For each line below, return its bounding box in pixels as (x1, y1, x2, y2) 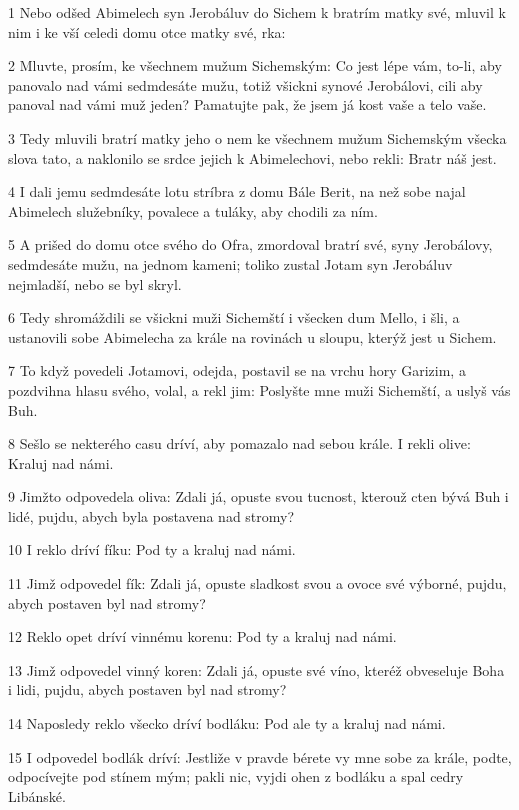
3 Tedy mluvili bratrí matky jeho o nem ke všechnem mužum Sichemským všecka (8, 127, 507, 148)
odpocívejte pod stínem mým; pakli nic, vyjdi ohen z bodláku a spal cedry (8, 766, 464, 787)
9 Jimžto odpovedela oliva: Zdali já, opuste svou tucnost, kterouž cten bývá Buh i (8, 486, 509, 507)
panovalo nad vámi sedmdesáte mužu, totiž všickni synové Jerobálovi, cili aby (8, 74, 483, 95)
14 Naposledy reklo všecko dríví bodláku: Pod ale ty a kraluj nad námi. (8, 713, 446, 734)
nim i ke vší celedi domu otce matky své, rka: (8, 21, 286, 42)
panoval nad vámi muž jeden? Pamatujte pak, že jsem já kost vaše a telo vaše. (8, 94, 487, 115)
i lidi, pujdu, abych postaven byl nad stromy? (8, 679, 287, 700)
